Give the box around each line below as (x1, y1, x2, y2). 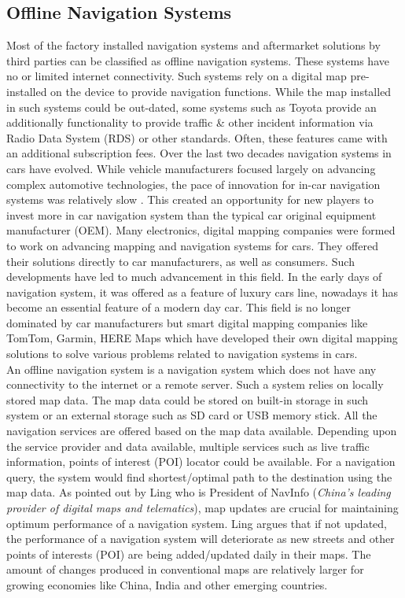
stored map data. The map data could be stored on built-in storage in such (6, 391, 369, 408)
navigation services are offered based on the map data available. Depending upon (6, 423, 397, 439)
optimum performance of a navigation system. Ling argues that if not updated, (6, 515, 387, 531)
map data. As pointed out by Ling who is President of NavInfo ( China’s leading (6, 484, 391, 500)
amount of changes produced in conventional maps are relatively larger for (6, 561, 364, 578)
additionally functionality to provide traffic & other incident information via (6, 114, 374, 131)
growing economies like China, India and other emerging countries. (6, 576, 328, 592)
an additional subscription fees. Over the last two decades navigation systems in (6, 145, 392, 161)
